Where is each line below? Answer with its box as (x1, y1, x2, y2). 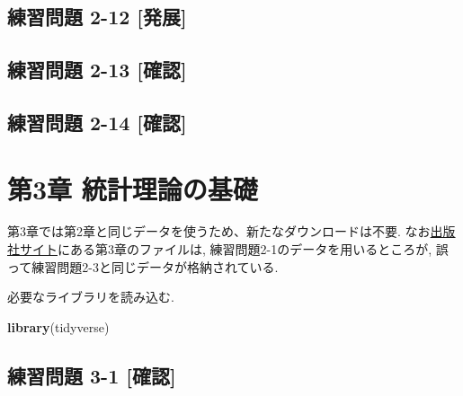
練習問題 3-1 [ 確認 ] (7, 361, 176, 389)
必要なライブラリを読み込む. (7, 287, 174, 306)
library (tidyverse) (7, 317, 110, 336)
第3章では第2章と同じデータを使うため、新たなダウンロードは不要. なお (7, 222, 431, 241)
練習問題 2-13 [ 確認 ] (7, 56, 187, 84)
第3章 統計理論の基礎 (7, 170, 258, 207)
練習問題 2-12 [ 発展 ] (7, 3, 187, 31)
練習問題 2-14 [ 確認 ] (7, 108, 187, 136)
